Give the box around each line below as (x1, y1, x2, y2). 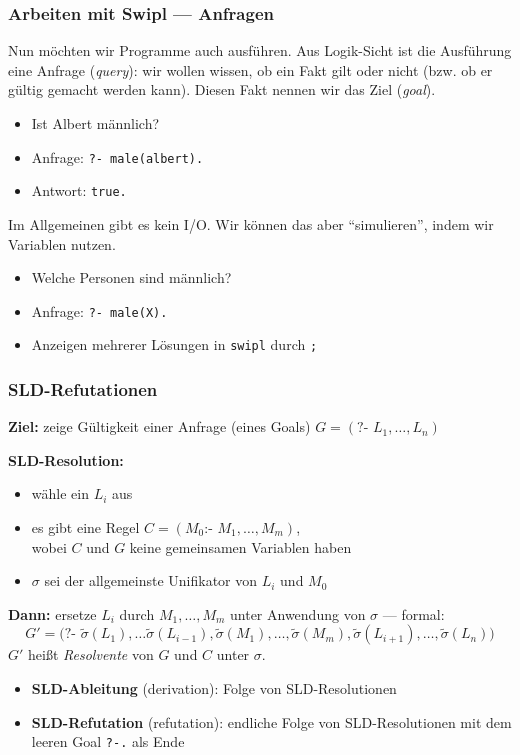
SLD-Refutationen (8, 376, 158, 401)
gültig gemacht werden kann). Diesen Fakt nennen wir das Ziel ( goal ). (8, 79, 436, 100)
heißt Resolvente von (28, 644, 154, 665)
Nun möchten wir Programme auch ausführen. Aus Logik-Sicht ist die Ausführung (8, 40, 512, 61)
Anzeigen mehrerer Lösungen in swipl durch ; (31, 334, 318, 355)
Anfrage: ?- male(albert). (31, 146, 204, 167)
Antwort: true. (31, 180, 127, 201)
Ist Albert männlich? (31, 113, 160, 133)
